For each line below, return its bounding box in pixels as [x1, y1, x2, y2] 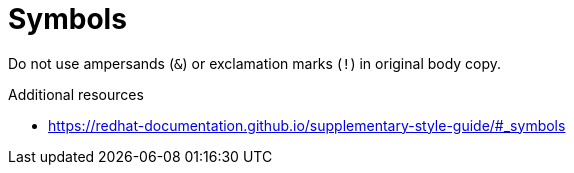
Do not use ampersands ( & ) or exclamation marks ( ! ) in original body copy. [8, 54, 502, 72]
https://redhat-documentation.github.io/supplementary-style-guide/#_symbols [48, 116, 566, 134]
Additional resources [8, 85, 144, 103]
